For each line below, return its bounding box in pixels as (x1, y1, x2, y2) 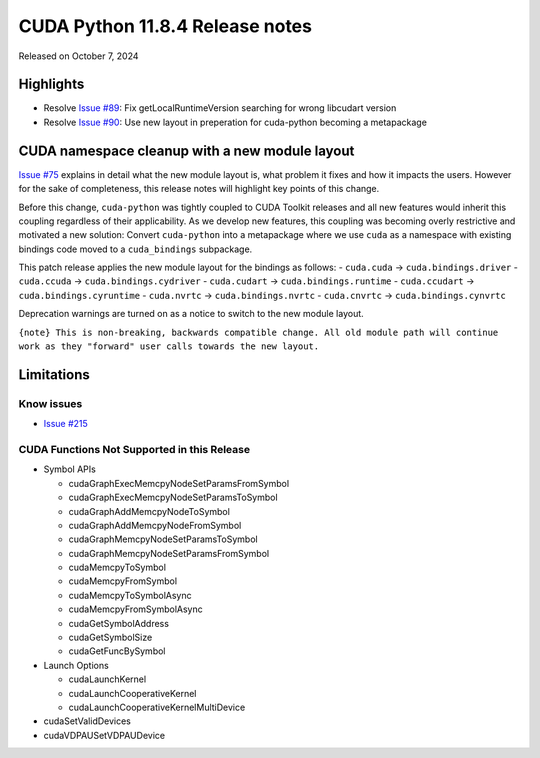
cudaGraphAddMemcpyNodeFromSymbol (68, 519, 242, 531)
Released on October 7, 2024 (18, 50, 139, 62)
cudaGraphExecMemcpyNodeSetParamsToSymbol (68, 491, 279, 504)
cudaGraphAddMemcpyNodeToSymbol (68, 505, 230, 517)
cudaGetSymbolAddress (68, 617, 170, 629)
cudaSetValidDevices (43, 715, 132, 727)
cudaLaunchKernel (68, 673, 147, 685)
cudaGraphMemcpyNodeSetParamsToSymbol (68, 533, 259, 545)
